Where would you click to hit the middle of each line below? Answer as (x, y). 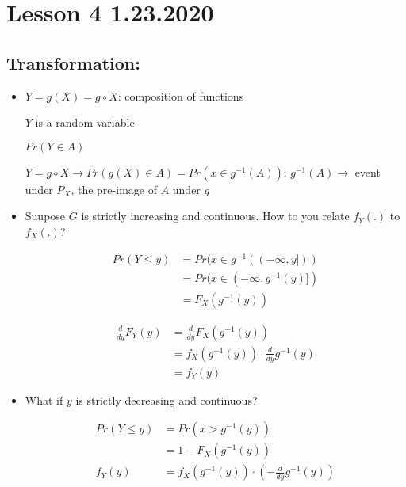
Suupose (45, 216)
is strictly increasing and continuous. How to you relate (215, 216)
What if (44, 399)
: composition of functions (181, 95)
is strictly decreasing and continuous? (167, 399)
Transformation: (73, 62)
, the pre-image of (114, 189)
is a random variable (85, 122)
